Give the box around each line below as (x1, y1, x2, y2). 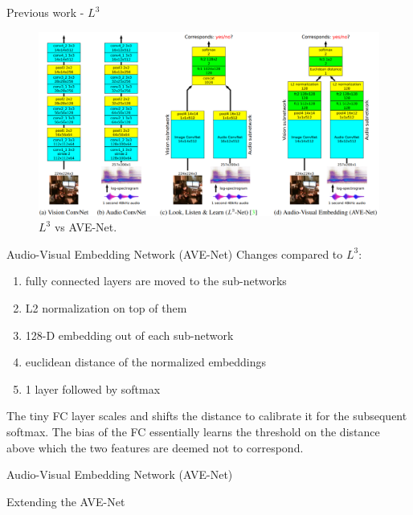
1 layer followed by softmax (25, 380, 161, 397)
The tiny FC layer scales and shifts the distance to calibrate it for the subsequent (6, 407, 407, 424)
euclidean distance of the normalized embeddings (25, 354, 267, 370)
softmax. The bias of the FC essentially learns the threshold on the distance (6, 423, 380, 439)
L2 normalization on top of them (25, 299, 187, 316)
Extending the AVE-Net (6, 493, 125, 509)
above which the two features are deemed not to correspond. (6, 439, 304, 456)
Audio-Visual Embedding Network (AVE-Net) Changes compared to (6, 245, 343, 262)
